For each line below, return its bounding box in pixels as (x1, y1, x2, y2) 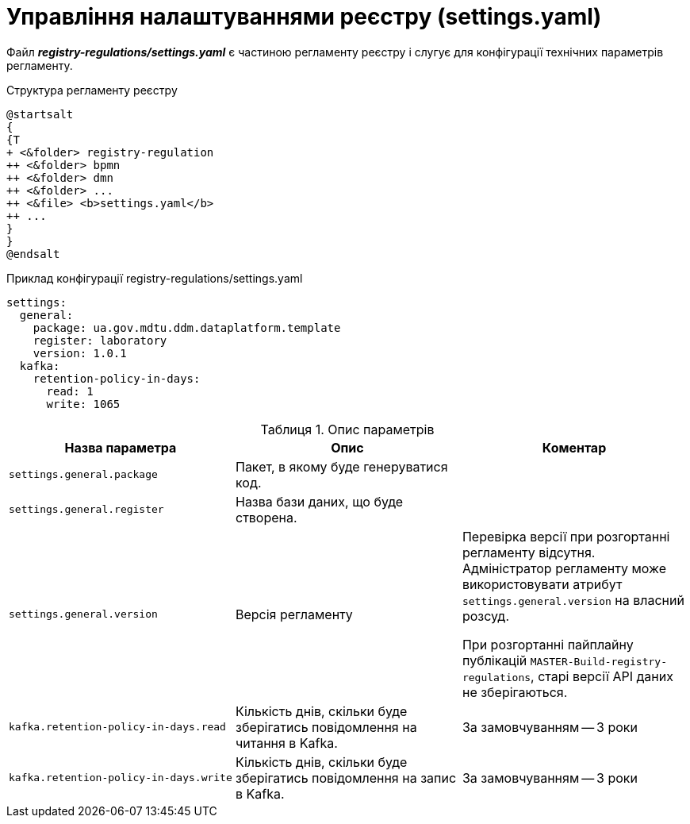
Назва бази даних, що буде (235, 493, 404, 510)
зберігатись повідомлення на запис (235, 769, 457, 786)
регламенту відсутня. (462, 544, 596, 560)
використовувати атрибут (462, 576, 623, 592)
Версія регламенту (235, 606, 353, 622)
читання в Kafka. (235, 734, 338, 751)
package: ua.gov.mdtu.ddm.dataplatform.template (33, 321, 341, 334)
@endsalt (6, 247, 60, 260)
